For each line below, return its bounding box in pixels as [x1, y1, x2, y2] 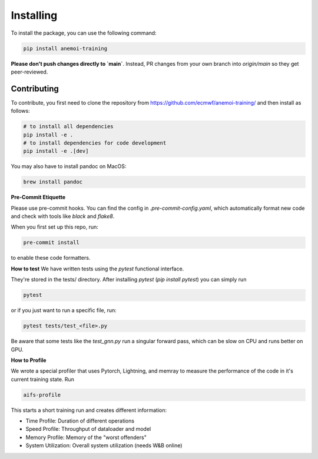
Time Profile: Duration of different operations [25, 417, 135, 424]
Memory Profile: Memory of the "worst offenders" [25, 434, 147, 441]
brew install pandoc [23, 179, 82, 185]
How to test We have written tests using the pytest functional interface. [11, 265, 184, 272]
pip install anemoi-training [23, 45, 108, 52]
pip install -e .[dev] [23, 148, 89, 155]
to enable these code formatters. [11, 254, 91, 262]
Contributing [11, 83, 59, 93]
